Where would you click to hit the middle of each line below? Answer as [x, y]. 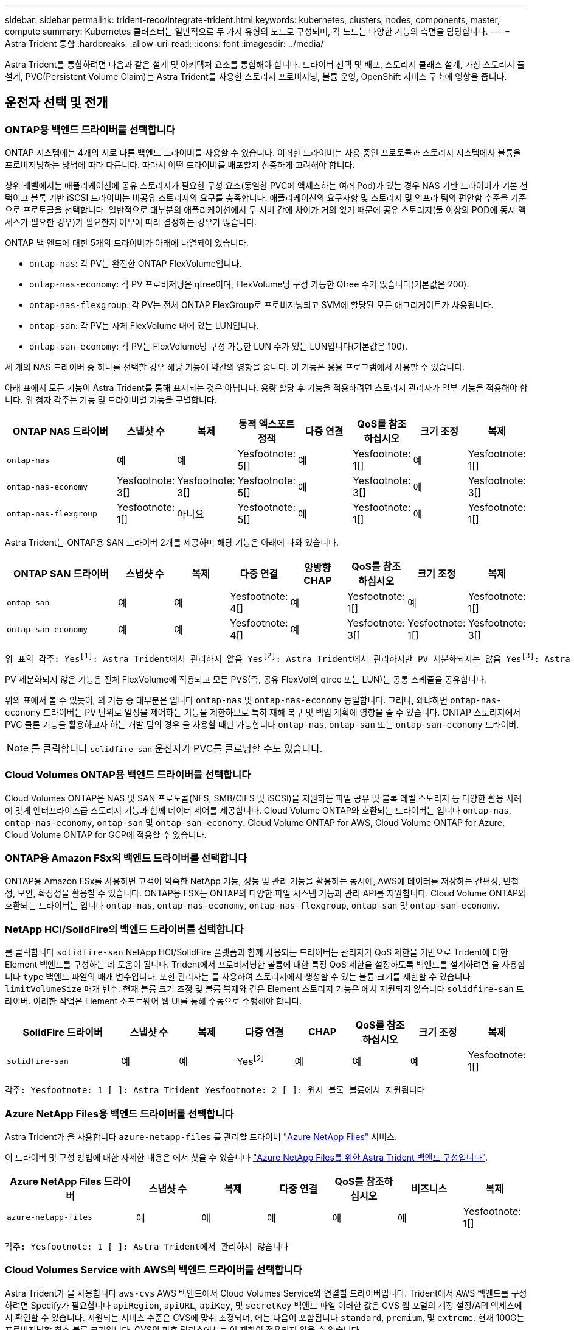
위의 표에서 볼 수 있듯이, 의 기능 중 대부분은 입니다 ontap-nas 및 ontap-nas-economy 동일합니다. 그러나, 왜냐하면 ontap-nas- [253, 700]
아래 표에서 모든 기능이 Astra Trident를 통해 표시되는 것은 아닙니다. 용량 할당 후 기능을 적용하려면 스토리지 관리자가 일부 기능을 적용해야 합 [266, 388]
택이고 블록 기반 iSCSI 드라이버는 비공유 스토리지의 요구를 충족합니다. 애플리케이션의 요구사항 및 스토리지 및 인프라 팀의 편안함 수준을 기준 [266, 198]
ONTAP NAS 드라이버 [61, 431]
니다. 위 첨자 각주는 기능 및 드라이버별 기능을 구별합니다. [111, 400]
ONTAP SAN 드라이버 [61, 574]
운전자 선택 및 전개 [57, 103]
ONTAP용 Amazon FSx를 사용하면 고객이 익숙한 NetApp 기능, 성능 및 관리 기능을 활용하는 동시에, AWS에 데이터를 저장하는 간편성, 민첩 [262, 881]
